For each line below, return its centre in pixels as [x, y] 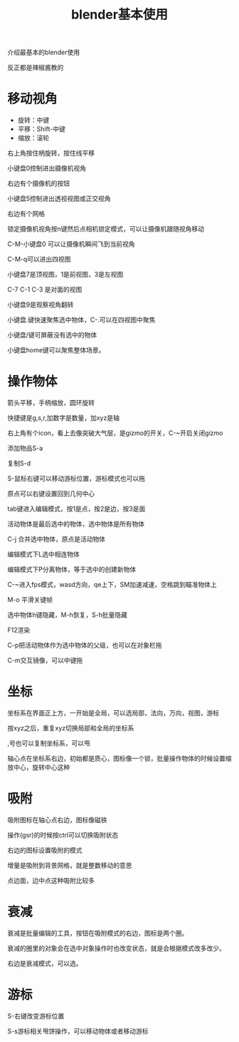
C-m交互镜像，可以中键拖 [45, 660]
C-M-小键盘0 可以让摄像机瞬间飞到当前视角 [71, 244]
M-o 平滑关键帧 [30, 600]
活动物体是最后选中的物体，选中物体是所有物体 [76, 524]
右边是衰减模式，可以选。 [45, 963]
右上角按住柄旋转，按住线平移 [51, 153]
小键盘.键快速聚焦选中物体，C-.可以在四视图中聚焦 [81, 320]
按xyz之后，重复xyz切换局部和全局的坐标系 [71, 728]
